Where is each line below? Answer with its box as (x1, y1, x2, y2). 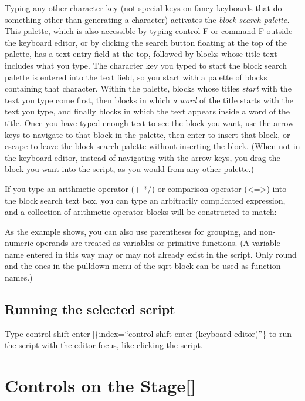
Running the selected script (5, 300, 175, 318)
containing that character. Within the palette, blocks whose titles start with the (5, 82, 292, 95)
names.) (5, 271, 33, 284)
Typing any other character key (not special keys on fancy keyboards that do (5, 2, 282, 14)
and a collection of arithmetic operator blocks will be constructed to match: (5, 205, 277, 218)
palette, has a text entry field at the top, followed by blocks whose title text (5, 48, 277, 60)
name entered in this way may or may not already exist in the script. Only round (5, 248, 297, 260)
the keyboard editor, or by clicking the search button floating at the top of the (5, 36, 287, 48)
